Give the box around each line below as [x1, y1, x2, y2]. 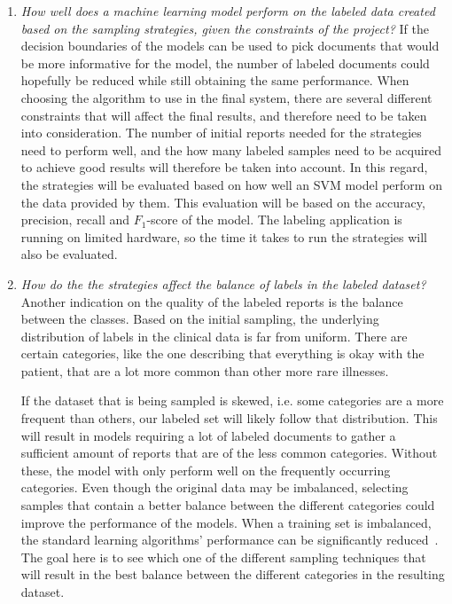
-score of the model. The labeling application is [146, 210, 402, 229]
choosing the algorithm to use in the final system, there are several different [20, 88, 433, 106]
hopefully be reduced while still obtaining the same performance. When [20, 71, 409, 90]
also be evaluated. [20, 245, 118, 263]
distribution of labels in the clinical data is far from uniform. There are [20, 326, 408, 345]
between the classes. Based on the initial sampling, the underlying [20, 310, 379, 328]
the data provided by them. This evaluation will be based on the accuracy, [20, 192, 425, 211]
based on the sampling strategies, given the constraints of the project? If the [20, 19, 429, 37]
